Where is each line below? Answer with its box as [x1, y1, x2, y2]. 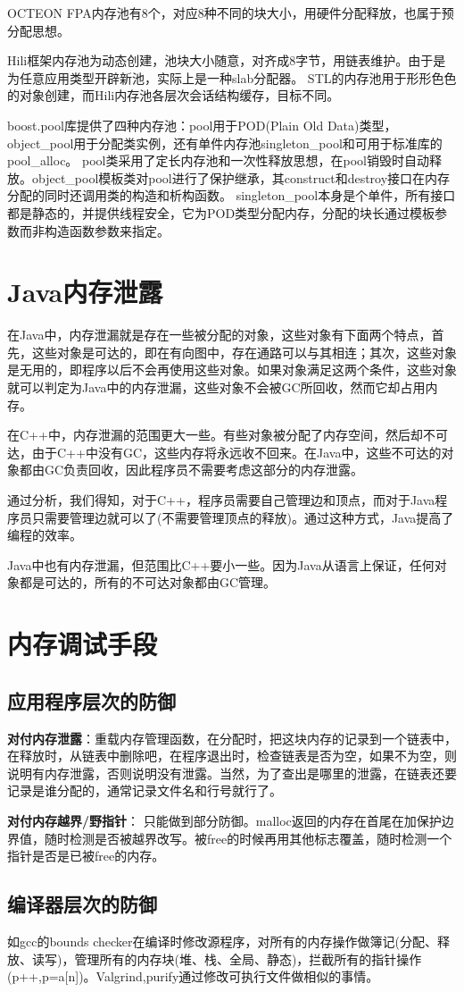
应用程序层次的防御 [7, 686, 176, 714]
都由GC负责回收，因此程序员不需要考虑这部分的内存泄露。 [19, 460, 364, 479]
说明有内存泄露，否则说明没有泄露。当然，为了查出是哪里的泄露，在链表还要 [7, 763, 457, 782]
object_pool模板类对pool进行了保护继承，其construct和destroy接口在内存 [31, 168, 451, 187]
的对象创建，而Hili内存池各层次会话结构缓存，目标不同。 [7, 86, 340, 105]
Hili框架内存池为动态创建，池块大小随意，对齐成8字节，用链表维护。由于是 [7, 51, 446, 70]
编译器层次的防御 [7, 890, 157, 918]
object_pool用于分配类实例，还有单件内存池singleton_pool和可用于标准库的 [7, 133, 443, 152]
